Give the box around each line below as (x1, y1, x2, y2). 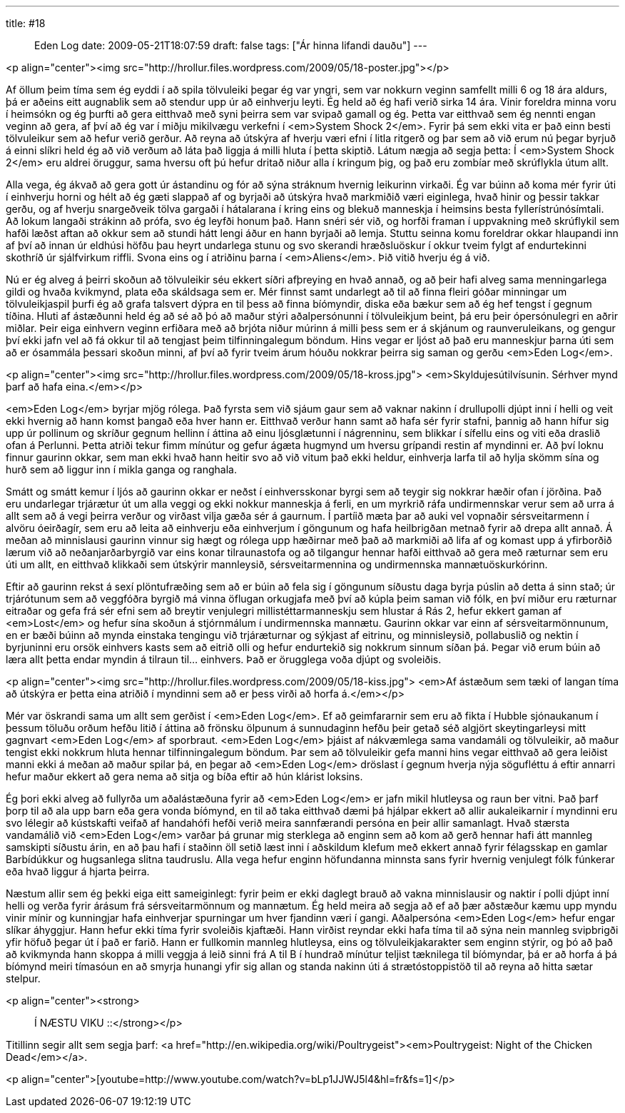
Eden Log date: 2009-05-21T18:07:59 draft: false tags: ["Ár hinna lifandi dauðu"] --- (34, 39, 427, 51)
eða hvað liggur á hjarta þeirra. (6, 865, 150, 877)
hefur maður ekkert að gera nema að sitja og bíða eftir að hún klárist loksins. (6, 770, 363, 782)
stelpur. (6, 972, 41, 984)
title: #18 (6, 17, 46, 29)
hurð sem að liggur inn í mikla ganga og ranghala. (6, 463, 237, 475)
